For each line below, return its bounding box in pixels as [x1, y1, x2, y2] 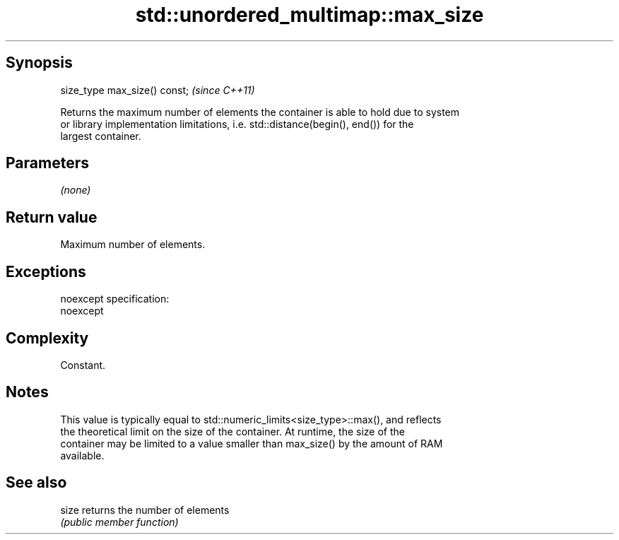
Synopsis [6, 54, 73, 72]
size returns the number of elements [60, 503, 230, 516]
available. [60, 449, 105, 462]
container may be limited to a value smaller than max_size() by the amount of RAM [60, 437, 443, 450]
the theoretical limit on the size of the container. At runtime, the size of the [60, 425, 406, 438]
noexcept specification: [60, 293, 170, 305]
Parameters [6, 154, 89, 172]
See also [6, 474, 67, 492]
